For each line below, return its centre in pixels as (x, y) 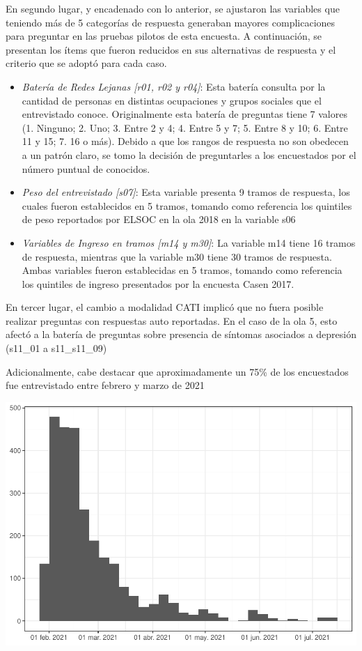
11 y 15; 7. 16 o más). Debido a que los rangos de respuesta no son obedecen (185, 141)
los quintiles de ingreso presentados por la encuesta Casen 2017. (158, 283)
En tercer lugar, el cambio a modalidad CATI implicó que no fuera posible (165, 307)
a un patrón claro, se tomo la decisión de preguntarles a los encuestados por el (189, 154)
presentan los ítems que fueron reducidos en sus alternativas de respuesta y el (171, 49)
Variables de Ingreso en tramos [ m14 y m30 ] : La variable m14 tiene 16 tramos (189, 242)
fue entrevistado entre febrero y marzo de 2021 (105, 385)
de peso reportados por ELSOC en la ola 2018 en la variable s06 (159, 219)
